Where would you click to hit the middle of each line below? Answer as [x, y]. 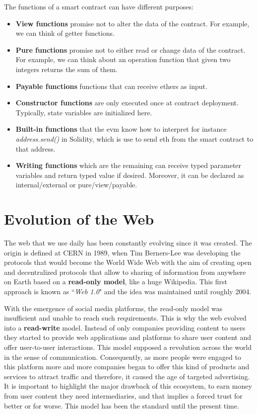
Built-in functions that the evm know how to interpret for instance [121, 129]
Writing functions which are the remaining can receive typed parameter [128, 165]
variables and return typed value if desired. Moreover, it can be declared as [130, 175]
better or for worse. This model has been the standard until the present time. [122, 405]
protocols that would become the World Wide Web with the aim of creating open [128, 262]
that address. [35, 148]
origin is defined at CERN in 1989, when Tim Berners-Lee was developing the [122, 252]
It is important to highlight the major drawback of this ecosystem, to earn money [128, 386]
